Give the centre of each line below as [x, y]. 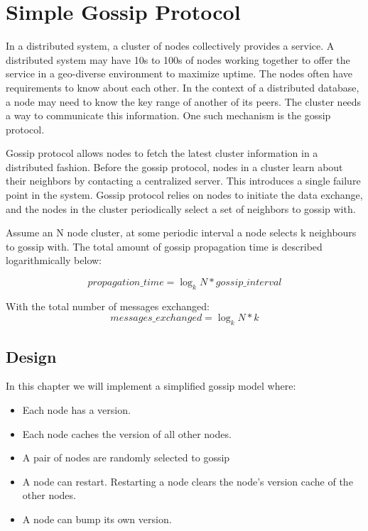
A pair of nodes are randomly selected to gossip [126, 458]
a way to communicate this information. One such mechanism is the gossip [168, 115]
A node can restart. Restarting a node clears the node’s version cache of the [188, 481]
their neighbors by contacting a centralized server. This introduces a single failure [183, 181]
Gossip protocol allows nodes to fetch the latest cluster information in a [162, 153]
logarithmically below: [54, 260]
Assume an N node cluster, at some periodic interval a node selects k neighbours [181, 232]
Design [31, 356]
